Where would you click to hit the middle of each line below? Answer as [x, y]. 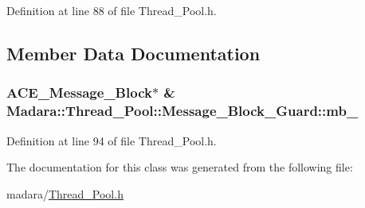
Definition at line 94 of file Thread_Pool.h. [112, 140]
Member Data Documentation [133, 53]
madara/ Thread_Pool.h [65, 193]
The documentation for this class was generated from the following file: [180, 167]
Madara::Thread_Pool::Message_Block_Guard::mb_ [182, 111]
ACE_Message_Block [79, 92]
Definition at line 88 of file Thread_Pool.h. [112, 10]
